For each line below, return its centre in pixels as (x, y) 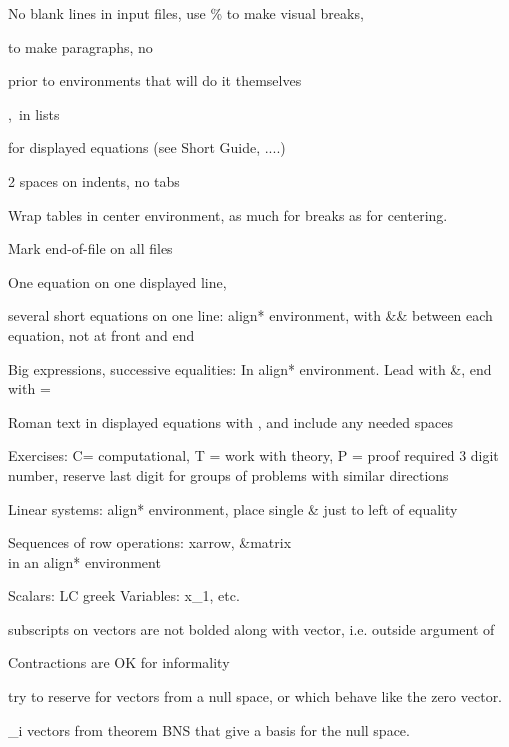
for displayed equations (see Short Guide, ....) (147, 147)
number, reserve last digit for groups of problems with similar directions (228, 474)
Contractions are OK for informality (119, 662)
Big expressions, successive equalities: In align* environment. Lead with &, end (250, 368)
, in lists (34, 113)
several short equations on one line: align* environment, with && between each (250, 315)
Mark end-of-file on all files (90, 248)
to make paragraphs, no (80, 46)
